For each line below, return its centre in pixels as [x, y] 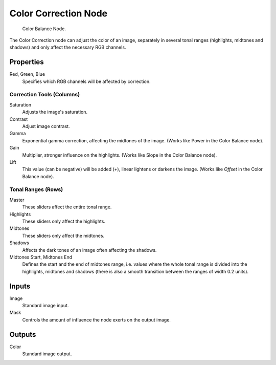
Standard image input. [45, 306]
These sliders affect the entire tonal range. [67, 207]
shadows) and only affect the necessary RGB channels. [68, 47]
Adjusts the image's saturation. [55, 112]
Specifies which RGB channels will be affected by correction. [86, 81]
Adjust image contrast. [46, 126]
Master [17, 200]
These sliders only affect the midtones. [63, 235]
